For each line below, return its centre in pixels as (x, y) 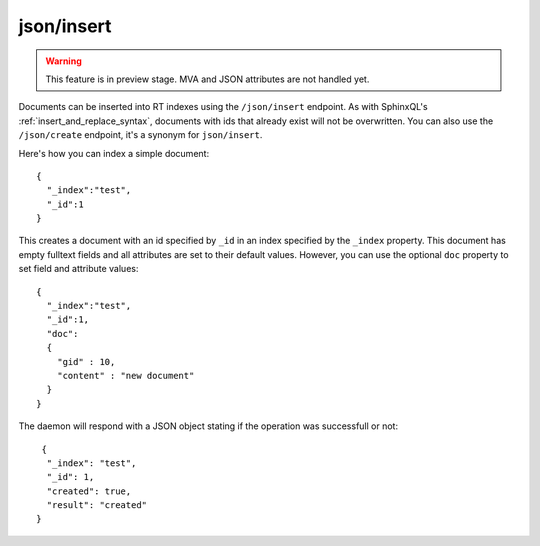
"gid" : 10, (86, 361)
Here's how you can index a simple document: (114, 153)
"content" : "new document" (125, 375)
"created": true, (89, 491)
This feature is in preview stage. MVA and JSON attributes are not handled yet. (207, 79)
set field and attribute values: (78, 269)
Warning (63, 61)
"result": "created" (97, 505)
